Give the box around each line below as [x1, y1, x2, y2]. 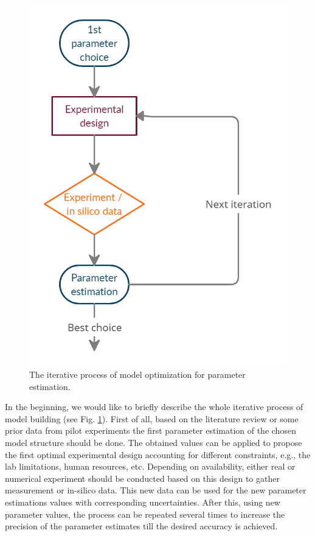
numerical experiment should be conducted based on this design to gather [5, 472, 280, 484]
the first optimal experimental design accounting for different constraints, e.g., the [5, 448, 311, 461]
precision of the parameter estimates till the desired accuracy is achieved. [5, 520, 278, 532]
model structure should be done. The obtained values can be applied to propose [5, 436, 302, 449]
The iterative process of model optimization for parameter [29, 368, 246, 381]
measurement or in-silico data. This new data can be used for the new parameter [5, 484, 306, 496]
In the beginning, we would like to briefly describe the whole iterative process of [5, 400, 303, 413]
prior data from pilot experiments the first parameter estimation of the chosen [5, 424, 296, 437]
